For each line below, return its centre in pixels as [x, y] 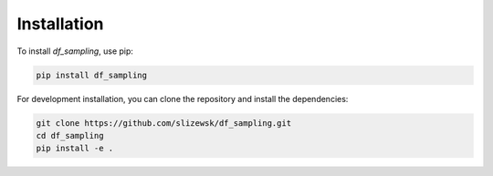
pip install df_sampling [92, 75]
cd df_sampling [70, 135]
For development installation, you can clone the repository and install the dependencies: [183, 98]
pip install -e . [75, 149]
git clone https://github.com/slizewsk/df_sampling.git [164, 123]
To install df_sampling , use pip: [75, 51]
